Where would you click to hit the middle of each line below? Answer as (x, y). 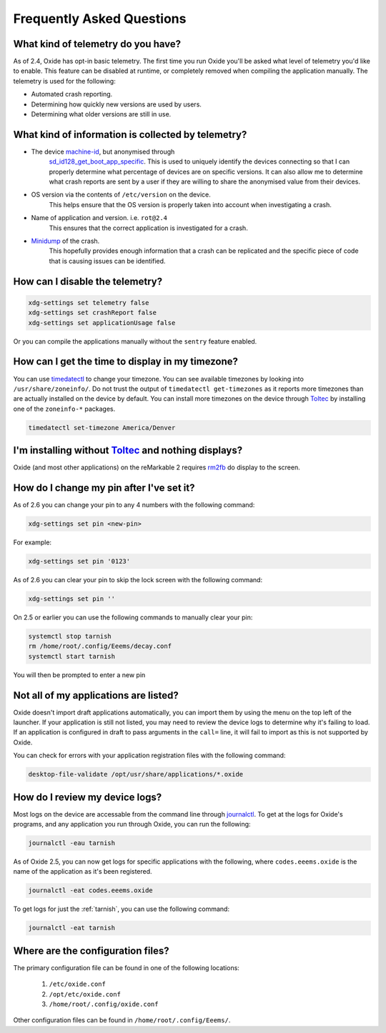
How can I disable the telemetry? (88, 281)
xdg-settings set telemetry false (89, 303)
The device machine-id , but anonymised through (103, 151)
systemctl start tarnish (72, 656)
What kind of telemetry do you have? (97, 44)
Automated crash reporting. (72, 94)
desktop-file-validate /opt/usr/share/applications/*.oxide (136, 774)
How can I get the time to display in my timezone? (126, 362)
